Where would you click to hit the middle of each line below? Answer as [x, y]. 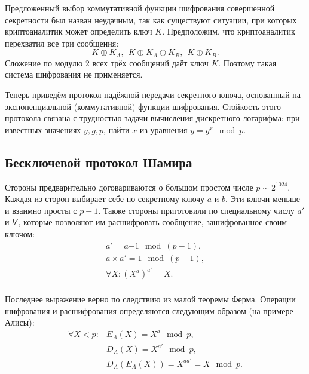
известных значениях [43, 129]
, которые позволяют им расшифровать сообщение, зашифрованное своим [153, 222]
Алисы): [20, 322]
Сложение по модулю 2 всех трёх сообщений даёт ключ [107, 62]
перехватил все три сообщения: [62, 43]
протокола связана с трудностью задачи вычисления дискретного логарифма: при [152, 118]
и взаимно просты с [41, 210]
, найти [117, 129]
